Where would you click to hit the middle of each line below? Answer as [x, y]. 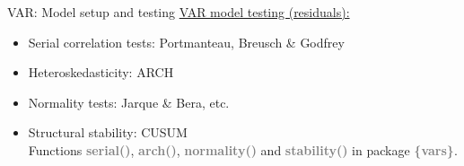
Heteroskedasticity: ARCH [101, 72]
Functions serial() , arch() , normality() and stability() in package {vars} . [243, 149]
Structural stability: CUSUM [108, 132]
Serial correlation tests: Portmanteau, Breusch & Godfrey [186, 42]
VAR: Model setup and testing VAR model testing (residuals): [179, 12]
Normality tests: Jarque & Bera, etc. [129, 102]
